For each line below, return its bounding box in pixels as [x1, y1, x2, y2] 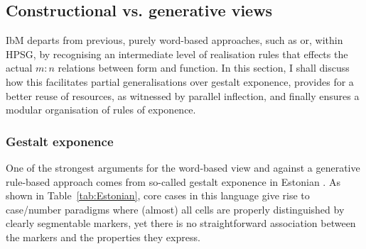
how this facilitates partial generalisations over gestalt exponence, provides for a [6, 74, 354, 89]
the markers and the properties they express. [6, 229, 200, 244]
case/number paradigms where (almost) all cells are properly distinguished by [6, 201, 345, 216]
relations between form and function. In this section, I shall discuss [58, 60, 350, 75]
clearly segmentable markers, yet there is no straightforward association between [6, 216, 356, 231]
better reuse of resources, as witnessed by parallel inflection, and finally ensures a [6, 88, 360, 103]
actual [6, 60, 33, 75]
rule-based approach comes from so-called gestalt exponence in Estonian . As [6, 174, 340, 189]
